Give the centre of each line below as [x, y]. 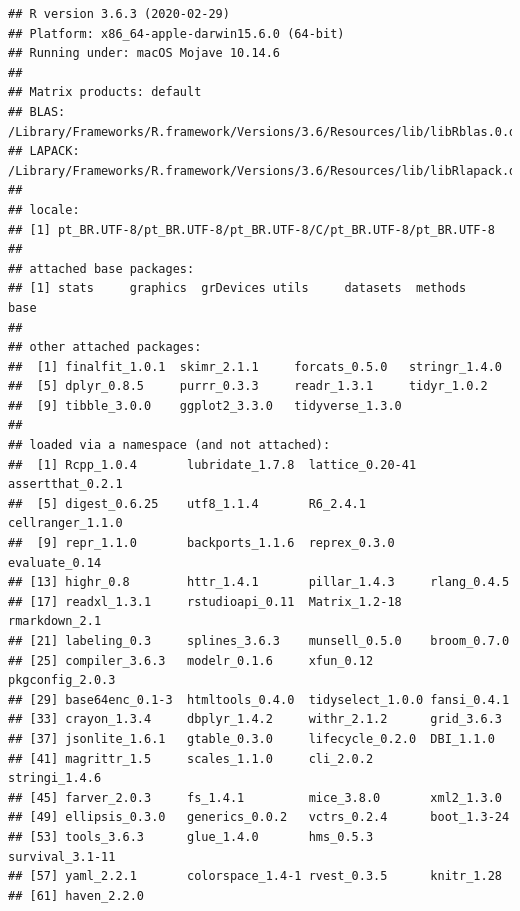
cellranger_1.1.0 [65, 523]
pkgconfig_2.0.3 [62, 680]
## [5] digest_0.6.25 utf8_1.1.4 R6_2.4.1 [187, 503]
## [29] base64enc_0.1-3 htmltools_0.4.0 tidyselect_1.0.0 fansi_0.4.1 [259, 699]
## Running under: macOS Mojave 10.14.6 [144, 53]
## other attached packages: [105, 347]
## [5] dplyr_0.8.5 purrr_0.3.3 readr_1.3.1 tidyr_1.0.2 [248, 386]
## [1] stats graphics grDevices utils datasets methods [237, 288]
